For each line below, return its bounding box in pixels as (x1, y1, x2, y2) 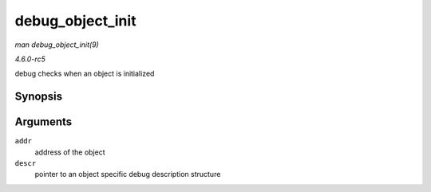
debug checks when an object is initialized (14, 69, 155, 79)
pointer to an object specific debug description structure (34, 170, 221, 179)
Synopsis (14, 90, 63, 104)
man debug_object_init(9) (14, 40, 99, 49)
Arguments (14, 116, 73, 129)
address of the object (34, 147, 105, 157)
